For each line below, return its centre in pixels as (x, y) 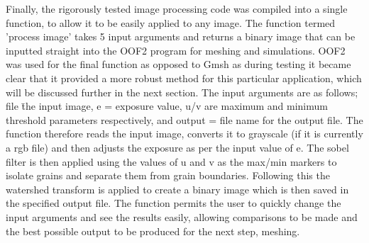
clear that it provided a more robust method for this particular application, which (184, 78)
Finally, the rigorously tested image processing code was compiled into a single (177, 9)
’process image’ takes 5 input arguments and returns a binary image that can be (181, 36)
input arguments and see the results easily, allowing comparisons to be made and (182, 216)
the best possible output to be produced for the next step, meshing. (153, 231)
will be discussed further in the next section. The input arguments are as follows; (182, 92)
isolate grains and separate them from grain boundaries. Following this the (168, 175)
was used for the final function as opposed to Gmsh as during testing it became (178, 64)
